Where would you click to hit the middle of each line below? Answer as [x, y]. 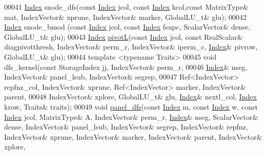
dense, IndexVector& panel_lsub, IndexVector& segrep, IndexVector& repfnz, [126, 127]
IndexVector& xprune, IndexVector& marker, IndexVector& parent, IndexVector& [133, 136]
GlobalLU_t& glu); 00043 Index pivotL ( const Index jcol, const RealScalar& [124, 36]
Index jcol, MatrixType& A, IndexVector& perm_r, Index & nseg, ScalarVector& [131, 117]
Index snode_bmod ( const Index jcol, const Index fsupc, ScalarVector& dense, [127, 27]
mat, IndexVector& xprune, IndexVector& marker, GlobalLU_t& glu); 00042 [126, 17]
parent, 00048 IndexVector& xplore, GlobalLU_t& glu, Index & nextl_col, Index [130, 97]
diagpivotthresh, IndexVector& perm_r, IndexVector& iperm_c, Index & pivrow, [131, 47]
